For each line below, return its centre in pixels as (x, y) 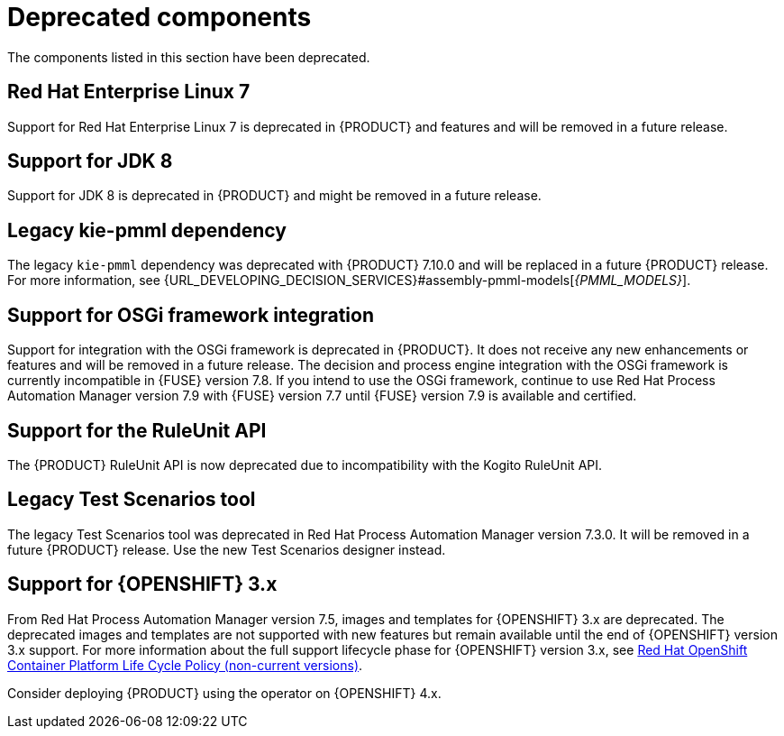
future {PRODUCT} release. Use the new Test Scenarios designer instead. (227, 549)
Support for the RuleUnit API (137, 430)
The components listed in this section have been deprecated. (189, 57)
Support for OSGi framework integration (191, 315)
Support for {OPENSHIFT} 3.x (142, 584)
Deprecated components (160, 17)
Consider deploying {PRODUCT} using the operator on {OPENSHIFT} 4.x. (224, 693)
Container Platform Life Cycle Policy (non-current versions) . (185, 665)
